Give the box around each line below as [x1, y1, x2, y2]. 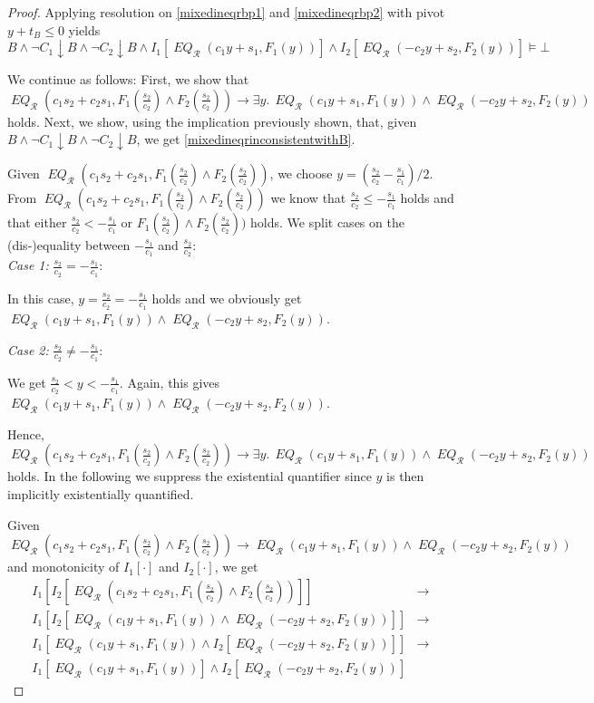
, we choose [269, 164, 333, 183]
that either [7, 213, 67, 232]
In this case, [7, 288, 74, 307]
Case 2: [7, 340, 49, 359]
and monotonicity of [7, 557, 120, 576]
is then [386, 467, 424, 486]
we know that [270, 188, 346, 207]
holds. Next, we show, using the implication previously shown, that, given [7, 111, 417, 130]
